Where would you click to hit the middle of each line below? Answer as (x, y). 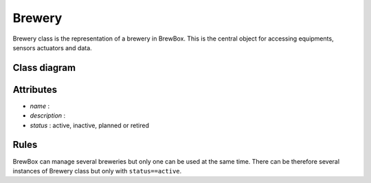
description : (48, 116)
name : (40, 106)
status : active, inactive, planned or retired (89, 125)
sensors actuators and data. (52, 47)
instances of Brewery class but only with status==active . (97, 171)
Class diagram (44, 68)
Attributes (35, 89)
